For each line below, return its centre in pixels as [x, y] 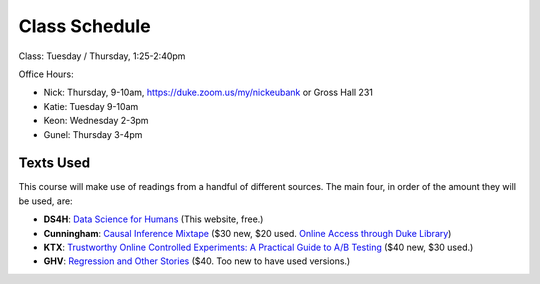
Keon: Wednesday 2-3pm [96, 121]
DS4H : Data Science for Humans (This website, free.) [153, 219]
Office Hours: [46, 74]
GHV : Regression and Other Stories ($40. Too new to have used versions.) [197, 261]
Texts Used [54, 163]
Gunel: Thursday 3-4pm [93, 134]
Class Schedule [84, 26]
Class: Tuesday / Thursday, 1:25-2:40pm [102, 56]
